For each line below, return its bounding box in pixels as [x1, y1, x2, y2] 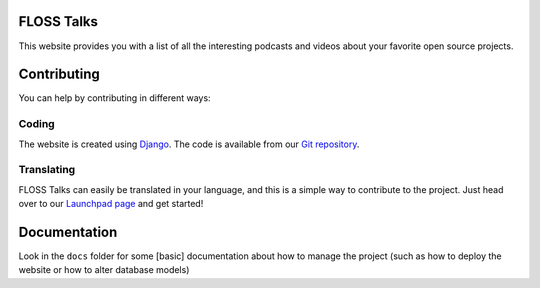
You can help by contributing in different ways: [18, 92, 211, 104]
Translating [18, 163, 76, 177]
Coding [18, 117, 55, 131]
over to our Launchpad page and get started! [18, 198, 204, 210]
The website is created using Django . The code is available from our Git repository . [18, 138, 360, 150]
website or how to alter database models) [18, 264, 190, 276]
